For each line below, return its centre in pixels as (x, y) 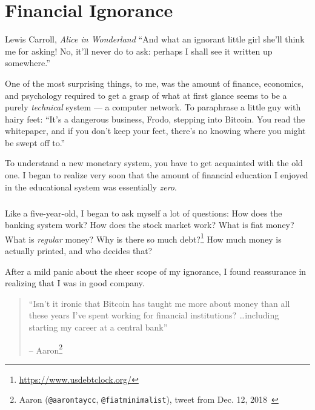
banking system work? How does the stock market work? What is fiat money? (150, 225)
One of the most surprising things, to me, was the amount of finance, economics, (154, 83)
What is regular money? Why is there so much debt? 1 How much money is (143, 238)
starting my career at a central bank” (98, 327)
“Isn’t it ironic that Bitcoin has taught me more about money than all (159, 303)
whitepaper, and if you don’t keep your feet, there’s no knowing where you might (155, 131)
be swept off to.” (35, 142)
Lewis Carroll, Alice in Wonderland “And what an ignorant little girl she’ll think (155, 39)
